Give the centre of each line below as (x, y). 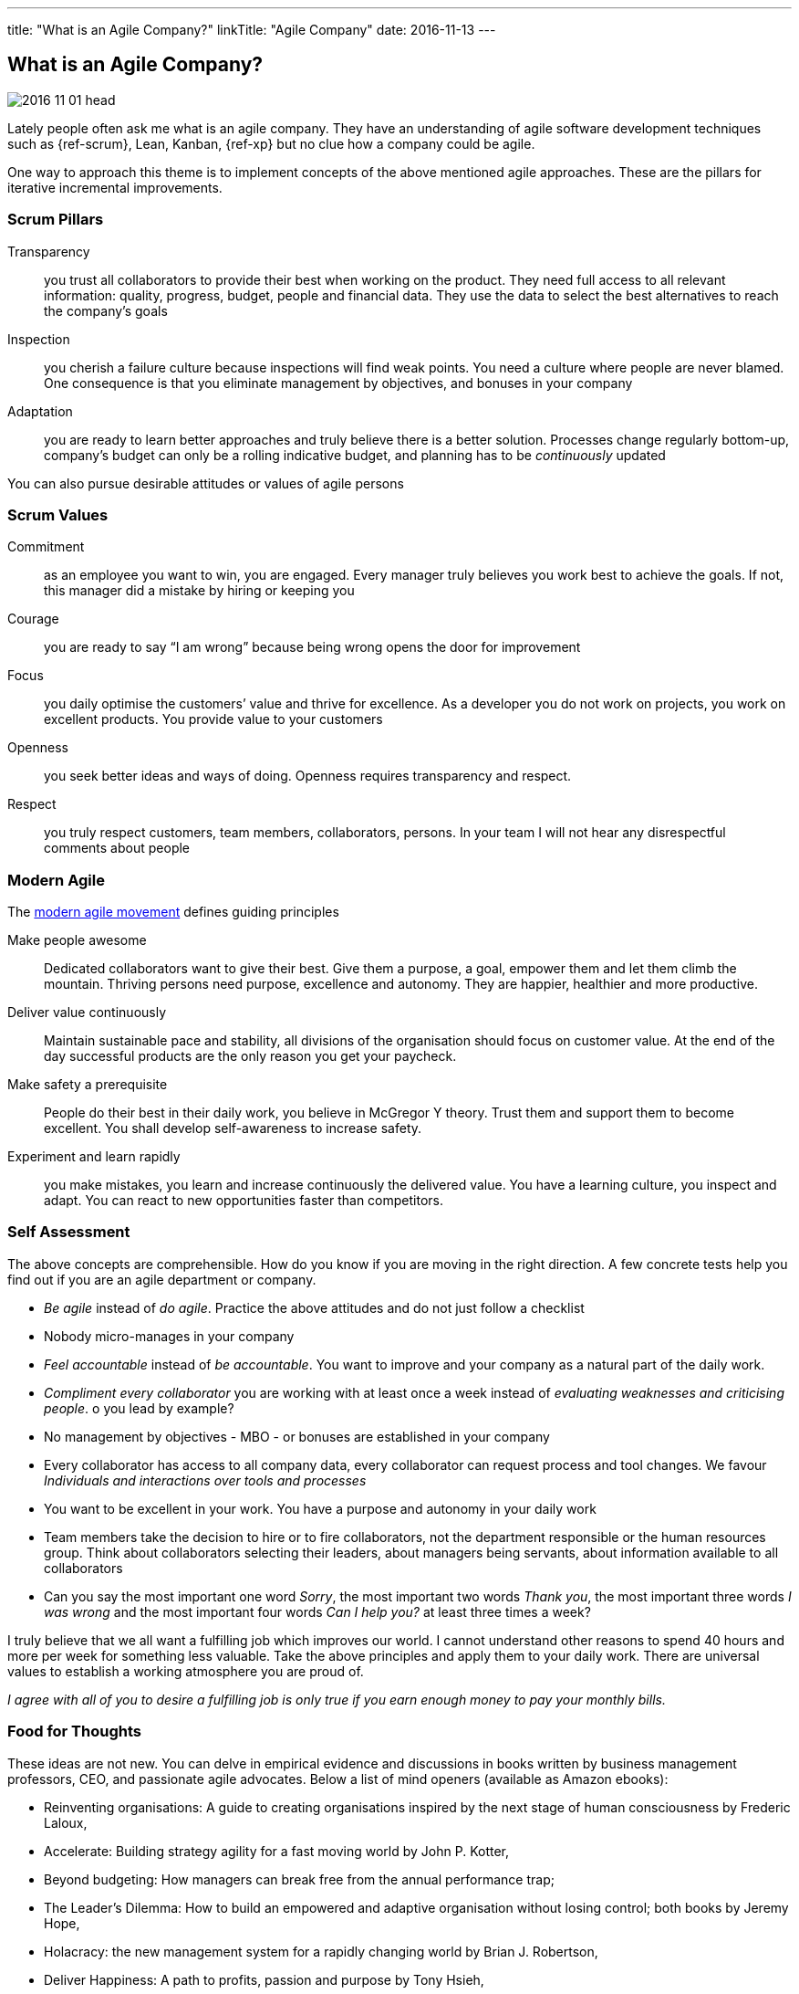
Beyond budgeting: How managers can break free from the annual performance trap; (299, 1879)
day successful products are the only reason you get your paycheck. (250, 1056)
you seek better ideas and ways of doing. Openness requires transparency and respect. (308, 776)
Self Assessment (69, 1232)
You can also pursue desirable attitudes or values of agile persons (206, 483)
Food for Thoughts (74, 1732)
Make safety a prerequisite (88, 1085)
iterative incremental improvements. (115, 187)
